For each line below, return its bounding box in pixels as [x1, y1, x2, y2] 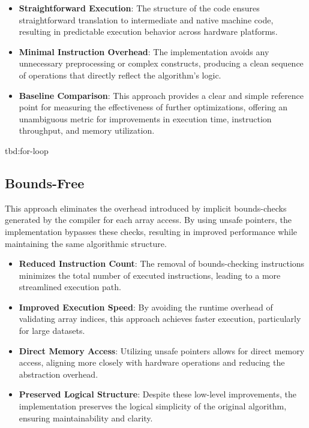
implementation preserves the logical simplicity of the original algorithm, [19, 400, 287, 412]
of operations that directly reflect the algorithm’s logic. [19, 68, 221, 81]
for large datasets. [19, 324, 85, 337]
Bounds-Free [5, 173, 85, 192]
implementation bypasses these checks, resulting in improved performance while [5, 225, 298, 237]
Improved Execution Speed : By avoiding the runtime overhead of [19, 300, 273, 313]
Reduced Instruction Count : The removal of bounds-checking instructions [19, 257, 305, 270]
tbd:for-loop [5, 144, 49, 156]
